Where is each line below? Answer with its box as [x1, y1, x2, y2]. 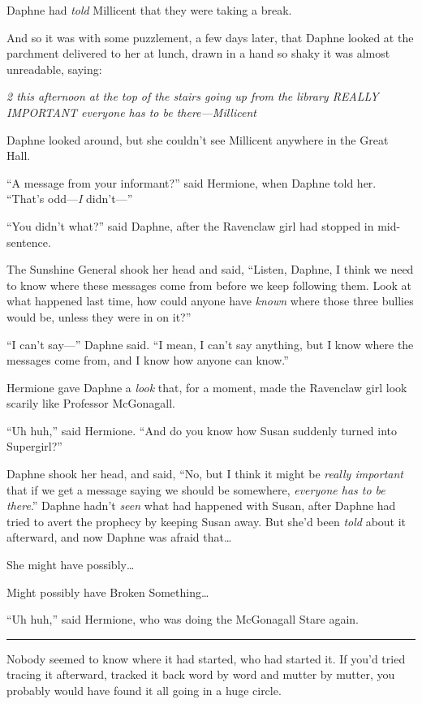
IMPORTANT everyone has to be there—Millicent [6, 103, 256, 120]
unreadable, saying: [6, 60, 102, 77]
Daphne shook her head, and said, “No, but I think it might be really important [6, 465, 403, 482]
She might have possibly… [6, 556, 135, 573]
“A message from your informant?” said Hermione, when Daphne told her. [6, 174, 377, 191]
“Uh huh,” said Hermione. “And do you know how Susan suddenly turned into [6, 421, 398, 438]
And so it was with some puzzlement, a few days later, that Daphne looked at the [6, 28, 414, 45]
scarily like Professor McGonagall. [6, 395, 175, 412]
